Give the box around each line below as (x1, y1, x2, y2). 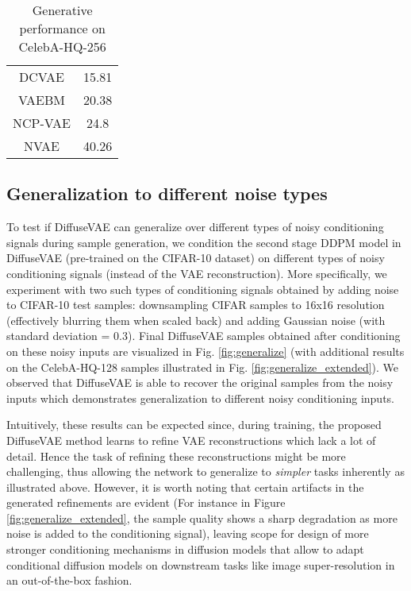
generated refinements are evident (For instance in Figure (6, 494, 286, 511)
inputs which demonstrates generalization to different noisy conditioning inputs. (6, 389, 394, 406)
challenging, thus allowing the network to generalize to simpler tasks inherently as (6, 463, 405, 480)
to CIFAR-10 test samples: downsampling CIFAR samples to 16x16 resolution (6, 296, 385, 313)
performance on (19, 19, 106, 37)
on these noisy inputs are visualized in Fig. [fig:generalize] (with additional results (6, 342, 405, 359)
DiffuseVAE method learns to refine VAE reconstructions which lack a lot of (6, 431, 376, 448)
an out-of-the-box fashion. (6, 572, 133, 589)
